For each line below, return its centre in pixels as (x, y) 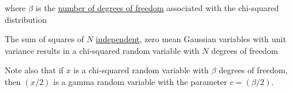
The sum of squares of (44, 39)
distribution (26, 19)
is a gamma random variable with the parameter (140, 81)
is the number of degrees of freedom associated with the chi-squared (157, 8)
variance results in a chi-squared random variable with (102, 50)
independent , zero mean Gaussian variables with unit (191, 39)
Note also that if (34, 70)
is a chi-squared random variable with (141, 70)
